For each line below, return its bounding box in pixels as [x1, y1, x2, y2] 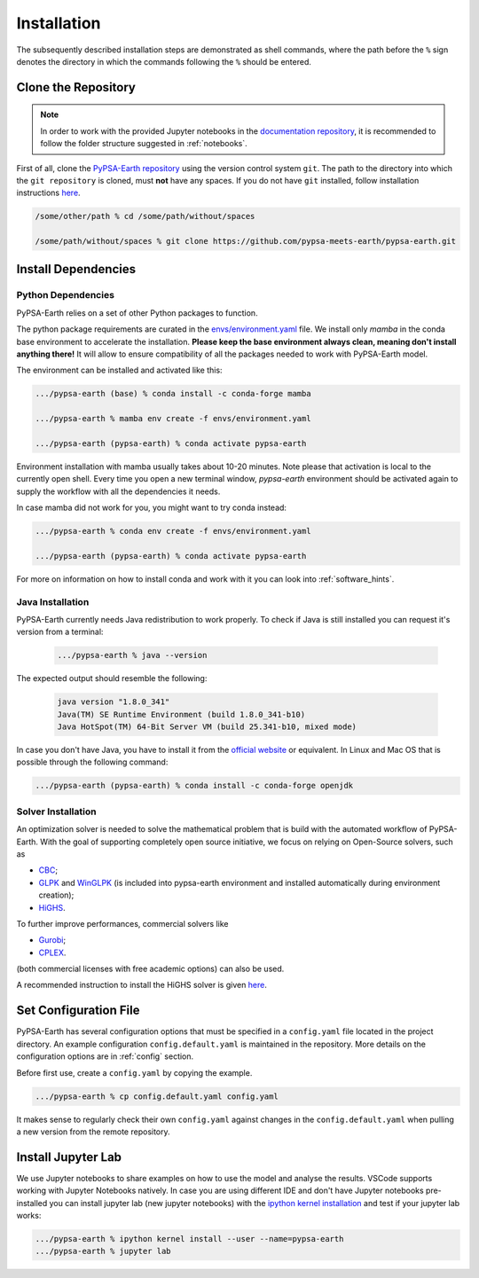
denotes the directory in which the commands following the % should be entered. [16, 56, 312, 67]
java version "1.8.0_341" [57, 697, 170, 707]
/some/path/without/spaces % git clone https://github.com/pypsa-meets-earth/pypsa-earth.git [35, 236, 457, 247]
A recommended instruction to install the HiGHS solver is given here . [16, 980, 268, 991]
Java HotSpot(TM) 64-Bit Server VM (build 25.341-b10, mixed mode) [57, 722, 357, 732]
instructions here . [16, 187, 81, 199]
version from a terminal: [16, 626, 104, 638]
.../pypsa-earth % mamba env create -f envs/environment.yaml [35, 413, 311, 424]
